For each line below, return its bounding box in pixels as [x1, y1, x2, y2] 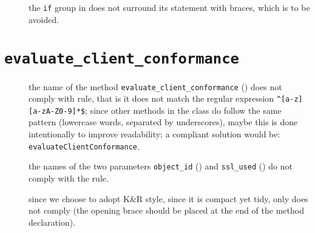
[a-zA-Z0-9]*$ [29, 107, 86, 116]
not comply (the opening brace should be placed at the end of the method [29, 204, 304, 217]
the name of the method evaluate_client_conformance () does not [29, 80, 282, 93]
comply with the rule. [29, 171, 109, 184]
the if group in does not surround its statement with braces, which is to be [29, 1, 310, 13]
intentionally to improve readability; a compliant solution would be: [29, 128, 280, 140]
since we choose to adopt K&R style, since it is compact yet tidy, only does [29, 192, 308, 205]
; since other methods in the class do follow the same [85, 103, 282, 116]
